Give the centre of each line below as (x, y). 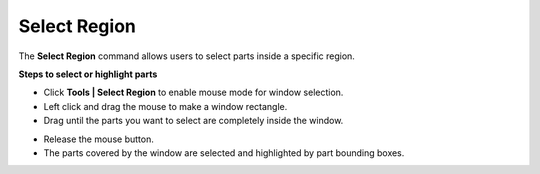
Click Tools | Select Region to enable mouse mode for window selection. (193, 92)
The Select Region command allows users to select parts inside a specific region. (186, 56)
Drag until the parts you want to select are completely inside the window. (193, 121)
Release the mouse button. (98, 139)
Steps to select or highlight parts (88, 74)
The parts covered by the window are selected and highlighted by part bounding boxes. (224, 152)
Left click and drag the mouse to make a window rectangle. (165, 106)
